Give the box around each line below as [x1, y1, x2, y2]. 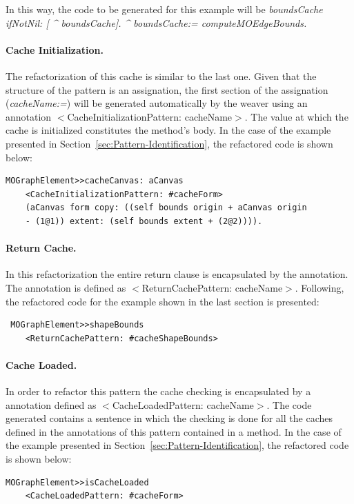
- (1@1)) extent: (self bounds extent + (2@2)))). [25, 216, 263, 226]
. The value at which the [244, 109, 348, 123]
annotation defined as [6, 397, 97, 412]
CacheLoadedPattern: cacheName [112, 397, 254, 412]
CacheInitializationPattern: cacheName [67, 109, 233, 123]
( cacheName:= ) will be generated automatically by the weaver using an [6, 96, 308, 110]
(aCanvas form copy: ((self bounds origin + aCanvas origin [25, 203, 307, 213]
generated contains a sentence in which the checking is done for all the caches [6, 411, 333, 425]
